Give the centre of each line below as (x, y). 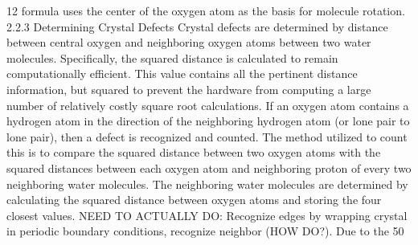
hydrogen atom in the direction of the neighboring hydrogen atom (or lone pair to (208, 121)
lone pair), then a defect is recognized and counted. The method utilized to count (207, 136)
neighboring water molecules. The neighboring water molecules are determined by (207, 184)
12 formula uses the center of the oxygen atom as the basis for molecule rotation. (206, 10)
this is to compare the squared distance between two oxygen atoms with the (194, 152)
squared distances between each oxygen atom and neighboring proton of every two (209, 167)
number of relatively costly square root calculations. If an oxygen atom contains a (208, 105)
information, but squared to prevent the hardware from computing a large (189, 89)
